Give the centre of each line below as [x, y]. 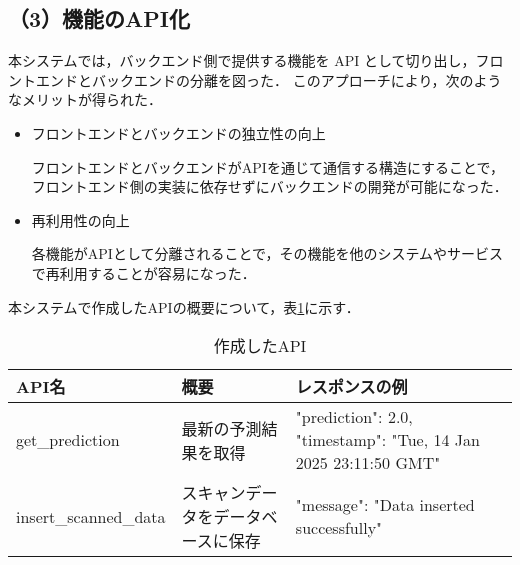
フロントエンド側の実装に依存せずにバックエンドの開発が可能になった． [269, 186]
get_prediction [68, 440]
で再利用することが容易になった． [143, 272]
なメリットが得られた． [85, 99]
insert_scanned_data [91, 516]
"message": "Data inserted [385, 505]
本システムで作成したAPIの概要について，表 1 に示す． [184, 306]
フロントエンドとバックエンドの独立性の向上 [178, 132]
